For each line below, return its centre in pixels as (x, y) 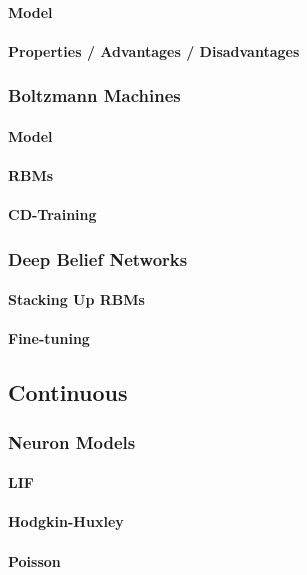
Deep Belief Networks (98, 258)
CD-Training (52, 214)
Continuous (68, 392)
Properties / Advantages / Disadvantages (154, 50)
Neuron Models (72, 441)
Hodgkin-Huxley (66, 521)
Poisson (34, 560)
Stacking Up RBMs (76, 299)
